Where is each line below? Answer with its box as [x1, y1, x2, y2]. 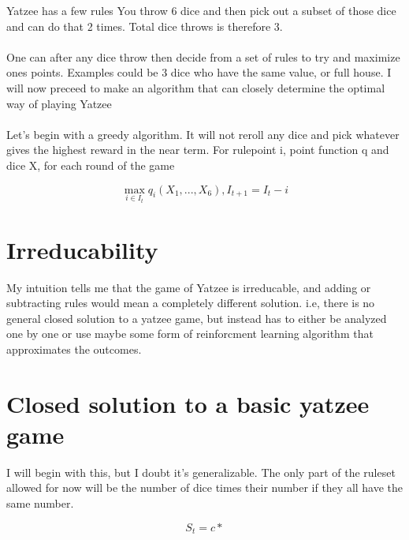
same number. [6, 494, 74, 511]
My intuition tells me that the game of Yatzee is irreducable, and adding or [6, 279, 371, 295]
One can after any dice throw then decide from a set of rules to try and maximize [6, 48, 400, 65]
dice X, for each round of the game [6, 156, 175, 173]
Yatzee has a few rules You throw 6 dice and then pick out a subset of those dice [6, 2, 396, 18]
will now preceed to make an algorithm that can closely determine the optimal [6, 79, 385, 96]
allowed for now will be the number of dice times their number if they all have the [6, 479, 403, 496]
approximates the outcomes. [6, 340, 142, 357]
